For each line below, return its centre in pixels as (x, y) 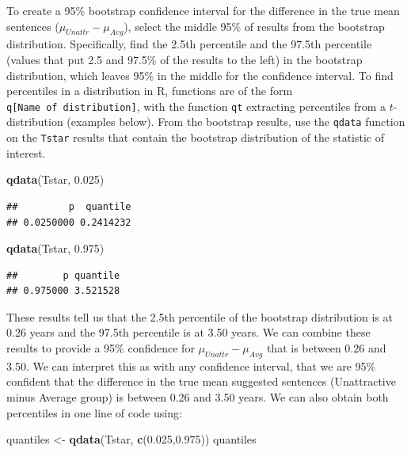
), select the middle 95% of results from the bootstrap (254, 26)
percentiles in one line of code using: (94, 412)
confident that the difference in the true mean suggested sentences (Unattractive (201, 381)
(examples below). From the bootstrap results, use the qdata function (236, 122)
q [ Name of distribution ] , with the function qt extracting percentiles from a (196, 106)
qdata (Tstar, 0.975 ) (55, 248)
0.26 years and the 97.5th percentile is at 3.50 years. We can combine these (188, 332)
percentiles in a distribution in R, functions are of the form (150, 91)
